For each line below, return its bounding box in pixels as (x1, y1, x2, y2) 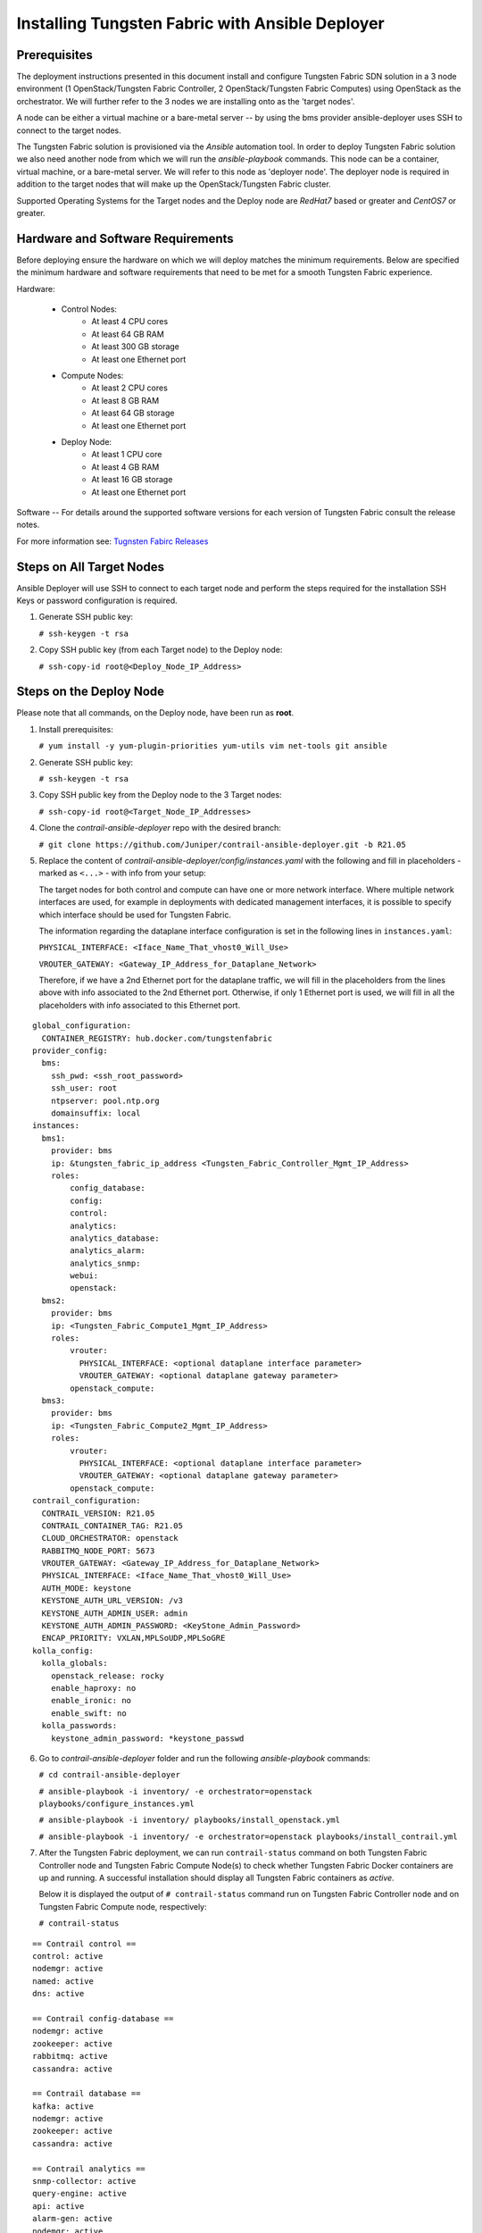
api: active (32, 2201, 85, 2211)
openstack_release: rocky (50, 1670, 165, 1681)
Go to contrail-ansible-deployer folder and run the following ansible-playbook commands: (38, 1752, 370, 1763)
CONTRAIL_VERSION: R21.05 (41, 1508, 155, 1518)
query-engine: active (32, 2188, 127, 2199)
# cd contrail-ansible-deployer (38, 1769, 180, 1780)
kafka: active (32, 2101, 94, 2112)
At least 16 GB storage (91, 474, 173, 485)
